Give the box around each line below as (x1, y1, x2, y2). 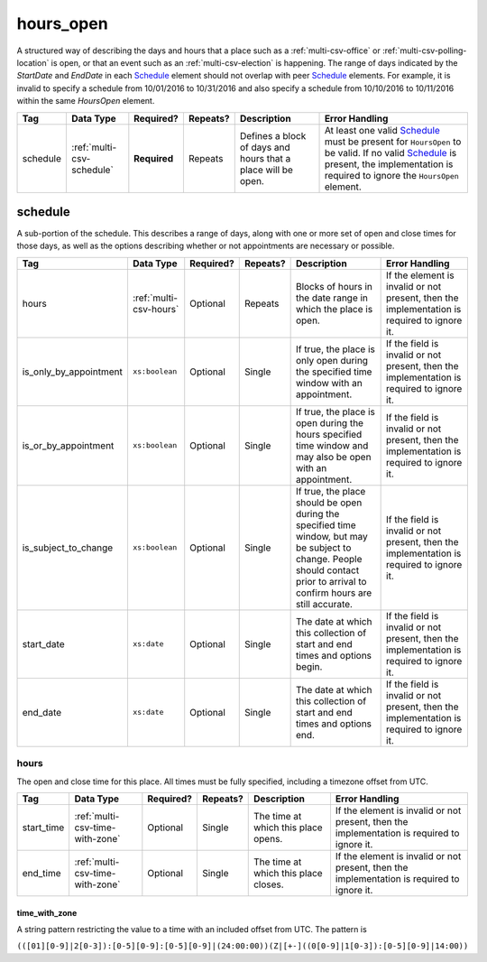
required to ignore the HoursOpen (324, 169, 459, 181)
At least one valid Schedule (324, 124, 441, 136)
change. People (295, 552, 363, 565)
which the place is (295, 302, 373, 315)
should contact (295, 564, 360, 577)
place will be (239, 163, 293, 176)
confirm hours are (295, 587, 372, 599)
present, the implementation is (324, 158, 454, 171)
